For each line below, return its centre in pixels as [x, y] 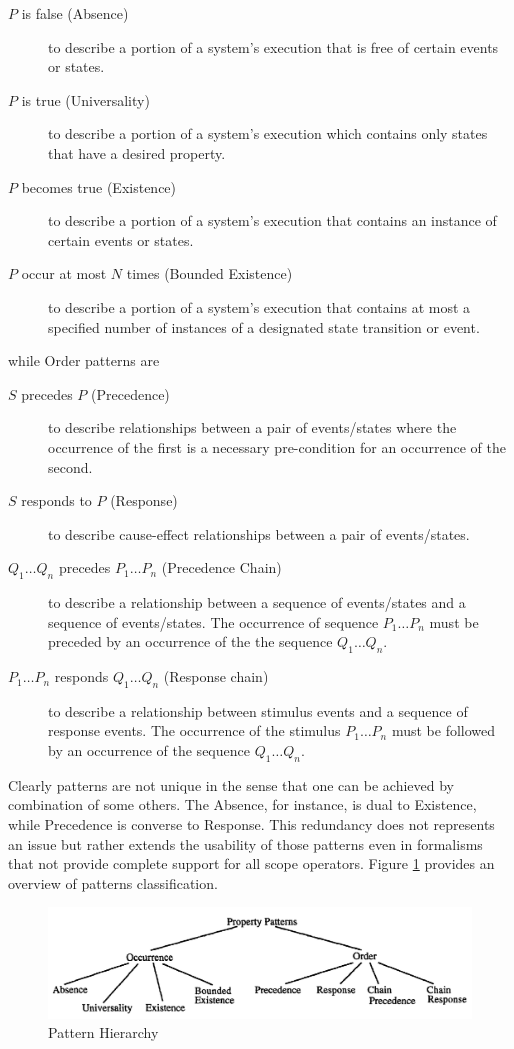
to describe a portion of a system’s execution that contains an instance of [272, 220]
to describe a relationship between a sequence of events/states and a [257, 602]
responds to [56, 500]
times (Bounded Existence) [209, 273]
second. [70, 466]
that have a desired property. [137, 152]
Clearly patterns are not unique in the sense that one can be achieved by [231, 784]
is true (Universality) [85, 99]
